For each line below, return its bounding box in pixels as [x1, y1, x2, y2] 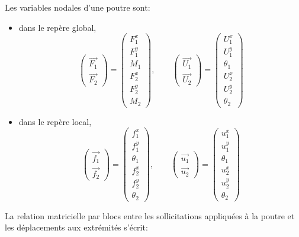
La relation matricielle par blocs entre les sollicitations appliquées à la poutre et [5, 209, 295, 222]
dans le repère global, [18, 21, 97, 33]
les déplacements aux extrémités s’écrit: [5, 221, 148, 233]
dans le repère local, [18, 115, 92, 127]
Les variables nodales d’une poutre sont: [5, 1, 150, 13]
